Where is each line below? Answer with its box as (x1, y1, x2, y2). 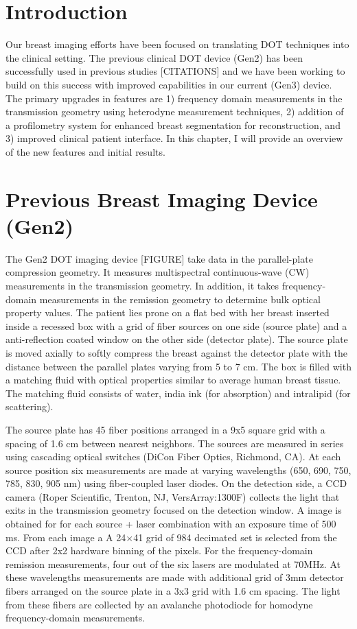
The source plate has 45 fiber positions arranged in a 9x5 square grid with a (5, 422, 325, 436)
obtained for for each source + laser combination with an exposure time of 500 (5, 517, 336, 531)
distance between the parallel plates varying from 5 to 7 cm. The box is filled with (5, 359, 352, 373)
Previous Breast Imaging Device (5, 185, 318, 213)
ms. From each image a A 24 (5, 530, 126, 544)
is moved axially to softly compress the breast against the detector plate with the (5, 345, 347, 359)
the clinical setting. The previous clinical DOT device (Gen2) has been (5, 50, 303, 64)
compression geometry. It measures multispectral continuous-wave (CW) (5, 265, 310, 279)
